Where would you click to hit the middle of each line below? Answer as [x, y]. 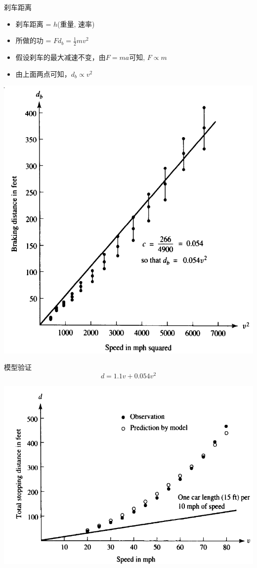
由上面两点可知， [43, 74]
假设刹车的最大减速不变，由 [61, 57]
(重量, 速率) [76, 24]
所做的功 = [33, 40]
